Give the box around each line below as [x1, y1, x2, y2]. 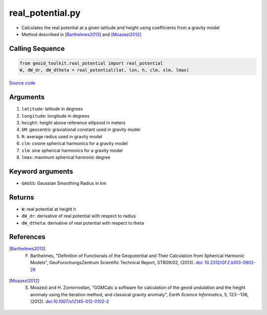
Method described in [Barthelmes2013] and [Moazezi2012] [21, 31, 142, 37]
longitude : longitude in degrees [21, 113, 90, 118]
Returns [9, 193, 35, 201]
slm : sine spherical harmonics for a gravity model [21, 147, 123, 153]
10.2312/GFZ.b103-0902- [204, 260, 256, 266]
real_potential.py [9, 7, 81, 18]
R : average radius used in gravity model [21, 133, 102, 139]
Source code [9, 80, 36, 86]
